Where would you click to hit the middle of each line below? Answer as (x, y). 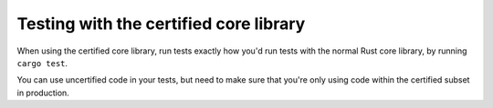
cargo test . (42, 63)
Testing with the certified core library (161, 24)
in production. (43, 93)
